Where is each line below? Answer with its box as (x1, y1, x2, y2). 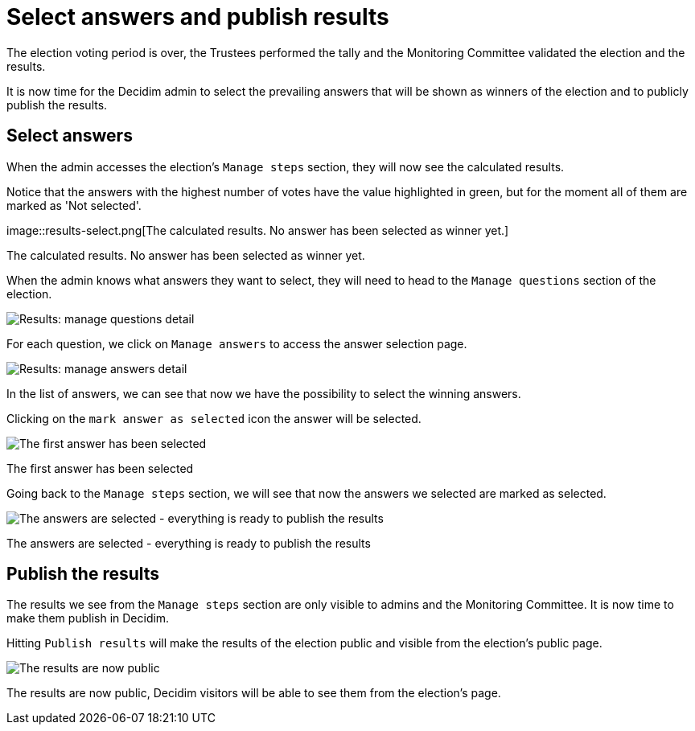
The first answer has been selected (6, 461, 194, 475)
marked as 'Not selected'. (6, 198, 142, 212)
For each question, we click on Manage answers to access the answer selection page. (6, 336, 467, 351)
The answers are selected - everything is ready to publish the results (6, 536, 371, 550)
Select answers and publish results (6, 3, 389, 31)
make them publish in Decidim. (6, 611, 170, 626)
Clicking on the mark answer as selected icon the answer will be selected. (6, 411, 422, 425)
